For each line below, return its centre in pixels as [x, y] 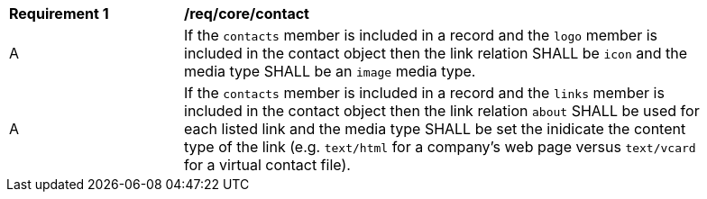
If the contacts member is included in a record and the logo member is [421, 35]
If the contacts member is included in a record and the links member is [424, 93]
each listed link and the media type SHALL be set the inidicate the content [435, 129]
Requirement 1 [59, 14]
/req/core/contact [247, 14]
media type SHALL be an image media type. [330, 71]
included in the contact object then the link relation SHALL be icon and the [436, 53]
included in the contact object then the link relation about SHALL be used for [442, 111]
